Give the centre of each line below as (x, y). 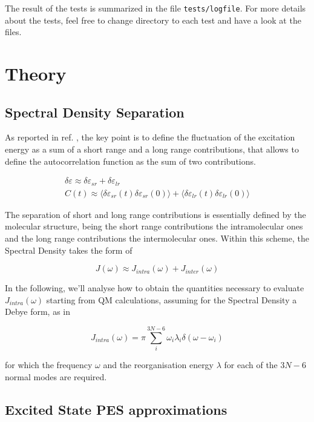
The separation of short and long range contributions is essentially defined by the (155, 214)
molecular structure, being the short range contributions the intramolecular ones (154, 226)
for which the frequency (49, 364)
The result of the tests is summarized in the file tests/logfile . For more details (155, 8)
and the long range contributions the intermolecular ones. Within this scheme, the (157, 238)
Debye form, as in (38, 312)
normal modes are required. (56, 376)
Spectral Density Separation (95, 112)
